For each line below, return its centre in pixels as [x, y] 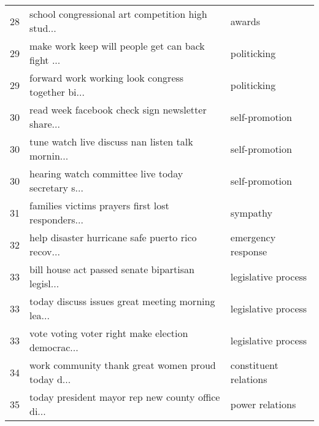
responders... [56, 219]
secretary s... [56, 188]
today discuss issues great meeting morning [122, 301]
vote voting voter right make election [109, 333]
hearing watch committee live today [106, 173]
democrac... [54, 347]
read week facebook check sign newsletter [118, 110]
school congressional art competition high [118, 14]
